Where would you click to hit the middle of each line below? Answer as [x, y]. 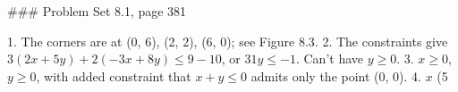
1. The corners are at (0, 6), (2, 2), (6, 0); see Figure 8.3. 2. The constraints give [228, 41]
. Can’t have [329, 59]
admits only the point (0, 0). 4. [336, 75]
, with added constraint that [114, 75]
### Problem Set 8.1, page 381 [97, 11]
